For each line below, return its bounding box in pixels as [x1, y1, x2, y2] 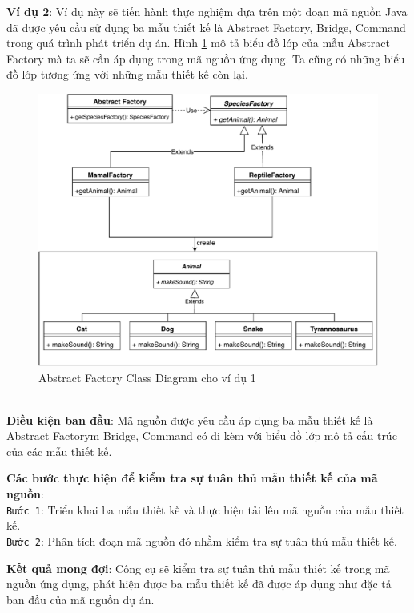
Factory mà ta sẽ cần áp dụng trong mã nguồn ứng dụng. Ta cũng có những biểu [6, 50, 405, 67]
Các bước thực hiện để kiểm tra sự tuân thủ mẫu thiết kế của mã [6, 470, 378, 486]
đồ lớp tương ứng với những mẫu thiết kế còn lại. [6, 66, 248, 83]
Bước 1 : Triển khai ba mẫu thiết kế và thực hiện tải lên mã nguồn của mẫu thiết [6, 501, 404, 518]
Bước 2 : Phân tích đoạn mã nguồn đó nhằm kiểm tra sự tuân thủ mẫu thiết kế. [6, 532, 397, 549]
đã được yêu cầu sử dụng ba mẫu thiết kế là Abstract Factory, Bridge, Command [6, 18, 406, 35]
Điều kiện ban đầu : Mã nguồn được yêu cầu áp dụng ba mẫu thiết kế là [6, 411, 373, 428]
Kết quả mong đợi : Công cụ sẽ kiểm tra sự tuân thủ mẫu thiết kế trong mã [6, 559, 390, 576]
